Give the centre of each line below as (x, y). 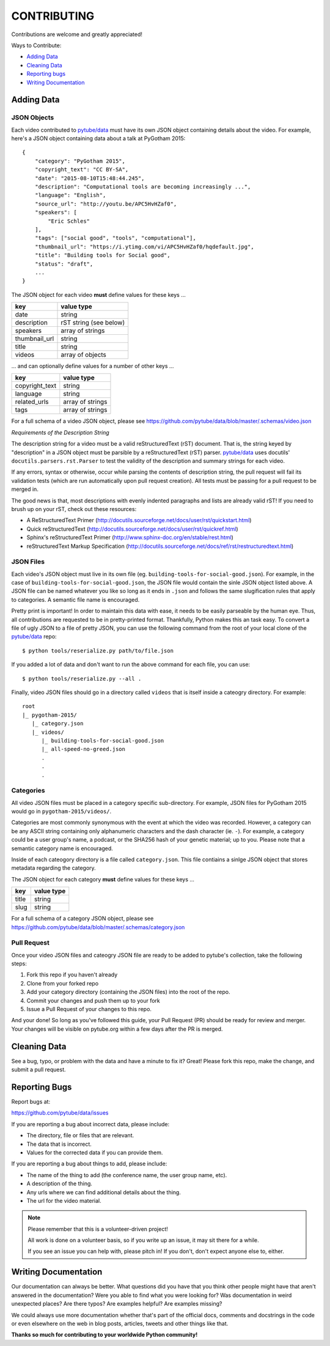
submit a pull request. (38, 1070)
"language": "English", (70, 195)
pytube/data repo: (34, 637)
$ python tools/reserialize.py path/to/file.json (98, 651)
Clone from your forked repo (63, 983)
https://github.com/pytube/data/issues (60, 1113)
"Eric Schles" (69, 221)
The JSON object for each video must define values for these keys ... (99, 294)
